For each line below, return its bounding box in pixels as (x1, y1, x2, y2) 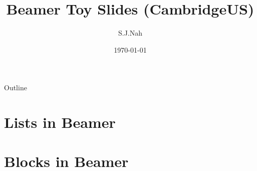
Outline (4, 82, 27, 93)
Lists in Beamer (4, 112, 116, 132)
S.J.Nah (118, 28, 143, 38)
